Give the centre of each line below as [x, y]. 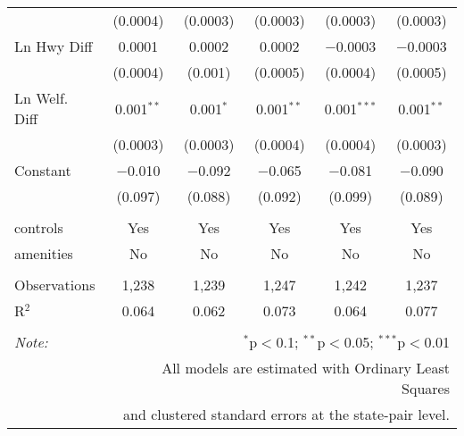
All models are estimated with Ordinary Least [306, 368]
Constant [43, 170]
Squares [426, 388]
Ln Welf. [41, 98]
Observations [55, 285]
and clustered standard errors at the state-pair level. [286, 414]
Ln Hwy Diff [54, 46]
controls [39, 227]
